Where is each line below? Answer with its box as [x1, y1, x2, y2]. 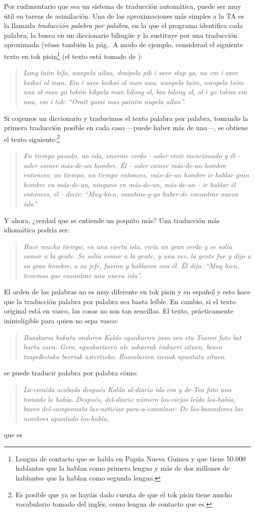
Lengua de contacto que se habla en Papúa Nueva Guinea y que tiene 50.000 [15, 453, 246, 463]
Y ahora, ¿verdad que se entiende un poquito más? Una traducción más [4, 215, 220, 225]
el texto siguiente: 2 [4, 132, 60, 144]
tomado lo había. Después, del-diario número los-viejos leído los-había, [23, 394, 235, 404]
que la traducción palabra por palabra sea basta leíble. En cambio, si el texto [4, 296, 236, 306]
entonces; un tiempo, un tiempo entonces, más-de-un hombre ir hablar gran [23, 170, 249, 180]
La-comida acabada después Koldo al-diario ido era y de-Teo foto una [23, 384, 231, 394]
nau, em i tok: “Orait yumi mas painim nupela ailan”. [23, 96, 185, 106]
